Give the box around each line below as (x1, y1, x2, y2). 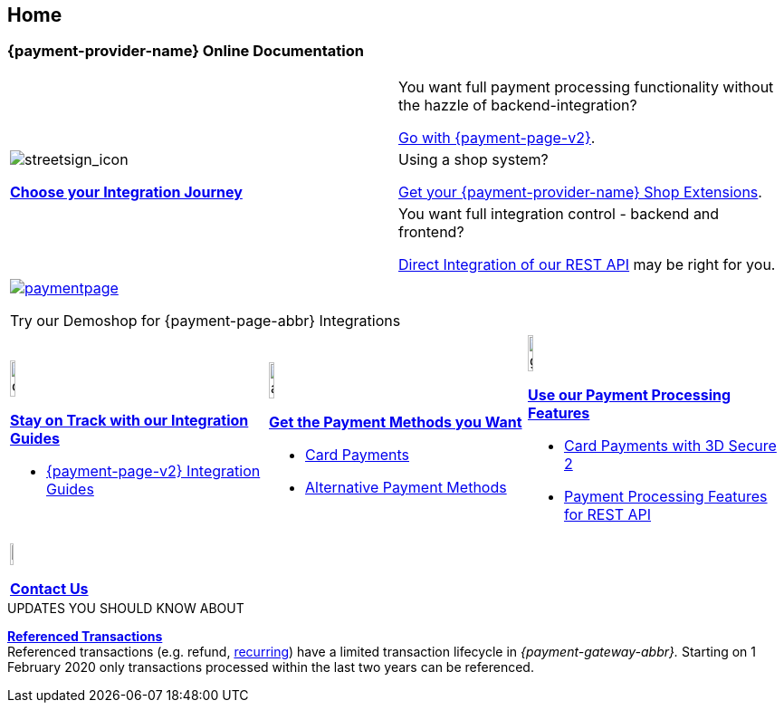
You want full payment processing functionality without (398, 77, 774, 96)
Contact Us (10, 579, 89, 598)
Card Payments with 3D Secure (563, 436, 777, 455)
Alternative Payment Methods (304, 477, 507, 496)
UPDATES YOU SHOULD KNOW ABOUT (7, 600, 244, 616)
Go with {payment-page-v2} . (398, 128, 596, 147)
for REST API (563, 504, 652, 523)
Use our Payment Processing (527, 385, 731, 404)
